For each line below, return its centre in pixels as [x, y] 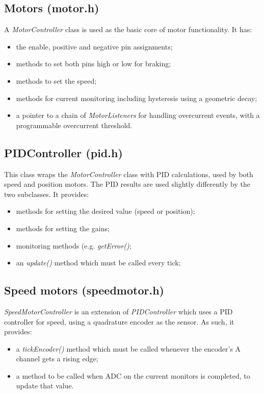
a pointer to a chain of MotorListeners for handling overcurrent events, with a [138, 115]
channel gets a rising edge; [57, 359]
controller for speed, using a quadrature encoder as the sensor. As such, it [119, 321]
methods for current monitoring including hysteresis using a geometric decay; [137, 98]
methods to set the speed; [56, 80]
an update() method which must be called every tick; [98, 263]
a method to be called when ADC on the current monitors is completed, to [133, 375]
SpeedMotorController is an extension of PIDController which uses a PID [118, 311]
